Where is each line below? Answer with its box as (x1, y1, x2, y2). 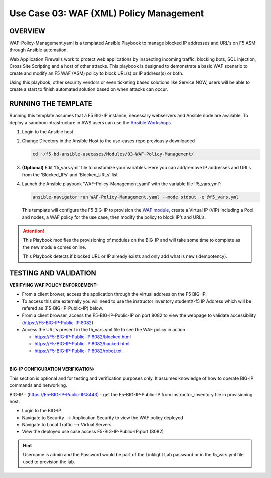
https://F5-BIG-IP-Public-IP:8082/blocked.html (34, 334, 131, 340)
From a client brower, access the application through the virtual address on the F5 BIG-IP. (22, 291, 207, 297)
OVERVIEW (9, 27, 45, 35)
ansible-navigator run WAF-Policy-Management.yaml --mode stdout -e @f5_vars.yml (32, 194, 239, 200)
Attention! (23, 228, 45, 234)
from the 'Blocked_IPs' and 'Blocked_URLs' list (22, 171, 118, 178)
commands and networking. (9, 382, 67, 388)
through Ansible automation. (9, 47, 68, 53)
